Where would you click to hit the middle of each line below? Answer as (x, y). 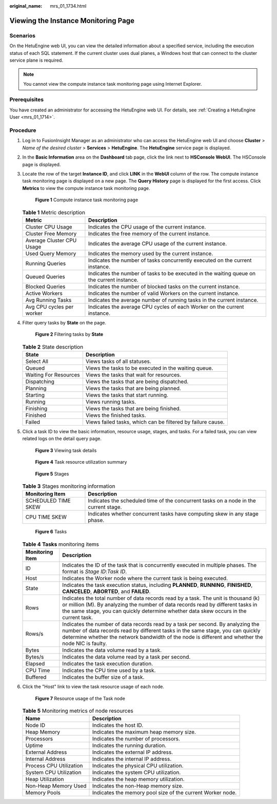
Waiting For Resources (53, 375)
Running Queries (46, 263)
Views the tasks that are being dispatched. (137, 381)
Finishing (36, 409)
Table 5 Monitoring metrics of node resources (78, 711)
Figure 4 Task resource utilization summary (81, 462)
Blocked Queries (45, 286)
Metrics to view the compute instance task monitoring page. (86, 188)
